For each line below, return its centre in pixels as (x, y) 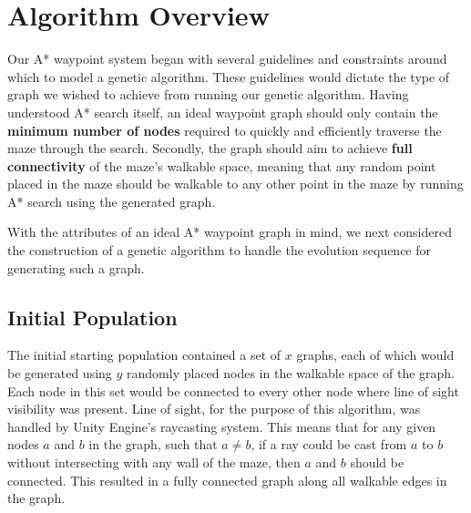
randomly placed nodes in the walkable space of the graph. (291, 373)
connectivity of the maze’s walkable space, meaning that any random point (222, 165)
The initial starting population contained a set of (144, 355)
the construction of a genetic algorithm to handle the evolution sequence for (219, 250)
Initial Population (92, 317)
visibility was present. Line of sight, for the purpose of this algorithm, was (214, 409)
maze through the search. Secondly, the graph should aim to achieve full (210, 148)
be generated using (60, 373)
